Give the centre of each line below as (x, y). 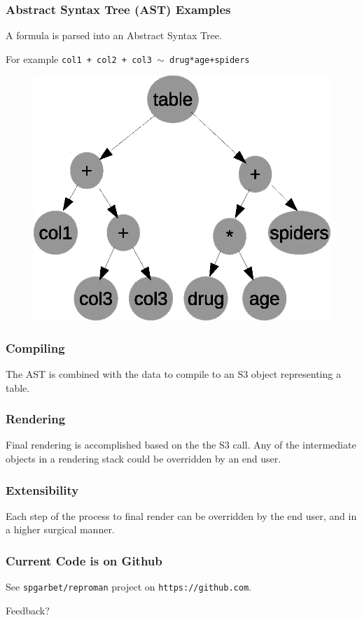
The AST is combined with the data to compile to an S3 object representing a (173, 374)
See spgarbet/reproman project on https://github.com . (128, 587)
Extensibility (42, 489)
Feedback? (28, 610)
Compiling (35, 347)
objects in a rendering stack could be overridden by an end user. (144, 459)
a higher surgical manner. (60, 529)
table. (18, 387)
